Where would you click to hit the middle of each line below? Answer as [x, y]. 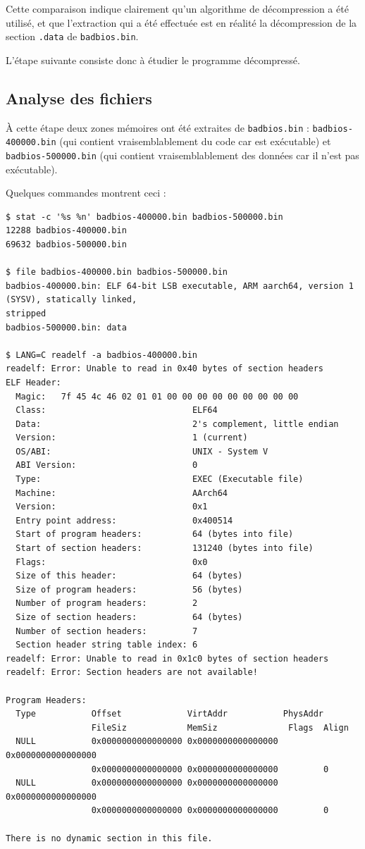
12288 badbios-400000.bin [66, 231]
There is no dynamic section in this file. [109, 838]
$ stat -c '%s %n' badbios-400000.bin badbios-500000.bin [144, 217]
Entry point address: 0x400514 [124, 520]
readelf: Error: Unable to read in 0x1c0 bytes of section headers [167, 658]
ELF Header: [33, 382]
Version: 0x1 [112, 507]
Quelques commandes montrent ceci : [86, 193]
